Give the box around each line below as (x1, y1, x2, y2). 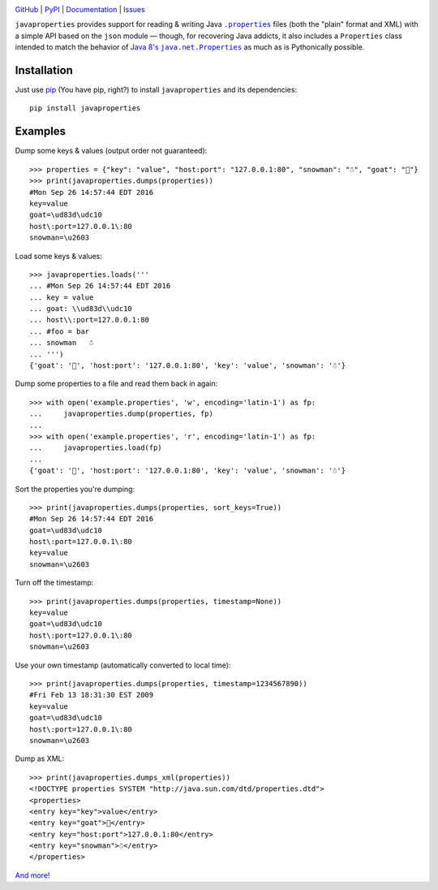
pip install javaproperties (29, 104, 141, 113)
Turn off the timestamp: (15, 577, 94, 588)
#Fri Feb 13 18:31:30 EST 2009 (29, 690, 154, 700)
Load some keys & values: (15, 251, 103, 261)
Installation (15, 63, 73, 77)
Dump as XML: (15, 754, 65, 763)
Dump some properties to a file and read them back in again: (15, 378, 218, 389)
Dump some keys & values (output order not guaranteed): (15, 146, 208, 156)
